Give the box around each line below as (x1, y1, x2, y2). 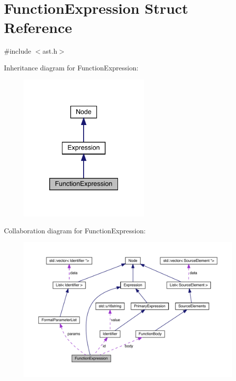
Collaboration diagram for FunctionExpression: (4, 225, 146, 235)
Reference (4, 17, 72, 37)
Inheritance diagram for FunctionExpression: (4, 62, 139, 72)
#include (4, 46, 31, 56)
